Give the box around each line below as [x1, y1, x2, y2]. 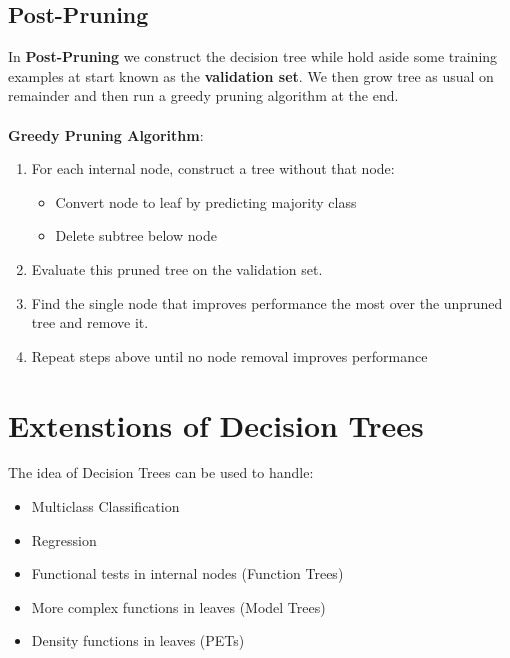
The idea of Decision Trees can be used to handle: [8, 462, 314, 483]
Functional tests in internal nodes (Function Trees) [31, 563, 344, 584]
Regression [31, 529, 97, 550]
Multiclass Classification [31, 496, 180, 517]
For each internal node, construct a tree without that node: [31, 158, 395, 179]
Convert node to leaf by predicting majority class [55, 191, 357, 212]
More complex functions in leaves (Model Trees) [31, 596, 326, 617]
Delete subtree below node [55, 225, 217, 246]
